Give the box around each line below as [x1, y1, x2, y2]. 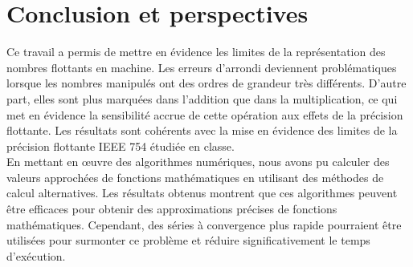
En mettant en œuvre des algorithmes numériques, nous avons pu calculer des [6, 153, 390, 170]
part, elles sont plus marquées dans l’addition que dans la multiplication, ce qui [6, 90, 398, 107]
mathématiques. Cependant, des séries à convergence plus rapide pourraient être [6, 216, 402, 233]
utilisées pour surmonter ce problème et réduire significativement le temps [6, 232, 370, 249]
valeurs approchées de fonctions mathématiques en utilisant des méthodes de [6, 168, 384, 185]
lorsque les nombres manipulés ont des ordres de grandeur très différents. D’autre [6, 75, 407, 91]
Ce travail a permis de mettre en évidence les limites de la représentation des [6, 43, 386, 60]
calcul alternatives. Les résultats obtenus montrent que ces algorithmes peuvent [6, 184, 398, 201]
